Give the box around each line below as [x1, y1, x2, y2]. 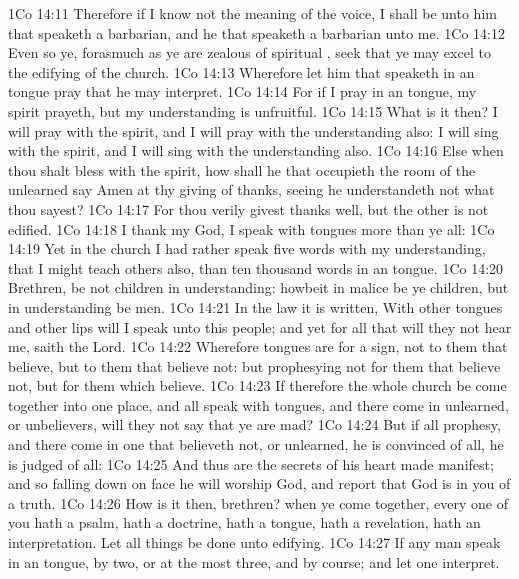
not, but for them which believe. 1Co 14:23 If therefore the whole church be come [8, 375, 507, 396]
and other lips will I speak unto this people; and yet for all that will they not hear [8, 316, 512, 337]
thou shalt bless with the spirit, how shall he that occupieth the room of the [8, 159, 476, 180]
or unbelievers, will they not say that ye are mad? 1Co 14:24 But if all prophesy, [8, 414, 501, 435]
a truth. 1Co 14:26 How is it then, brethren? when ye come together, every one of [8, 492, 508, 513]
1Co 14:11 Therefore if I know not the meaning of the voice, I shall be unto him [8, 3, 497, 23]
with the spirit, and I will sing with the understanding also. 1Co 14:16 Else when [8, 140, 504, 161]
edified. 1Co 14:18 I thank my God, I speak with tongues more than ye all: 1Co [8, 218, 495, 239]
